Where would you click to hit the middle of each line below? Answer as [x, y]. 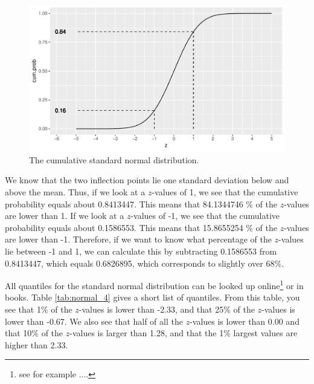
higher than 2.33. [37, 344]
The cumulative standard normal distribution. [114, 159]
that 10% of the [34, 333]
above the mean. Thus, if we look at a [75, 192]
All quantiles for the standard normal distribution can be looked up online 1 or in [154, 285]
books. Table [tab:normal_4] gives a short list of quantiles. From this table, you [152, 297]
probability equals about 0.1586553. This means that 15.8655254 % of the [141, 227]
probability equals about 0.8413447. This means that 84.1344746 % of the [141, 203]
